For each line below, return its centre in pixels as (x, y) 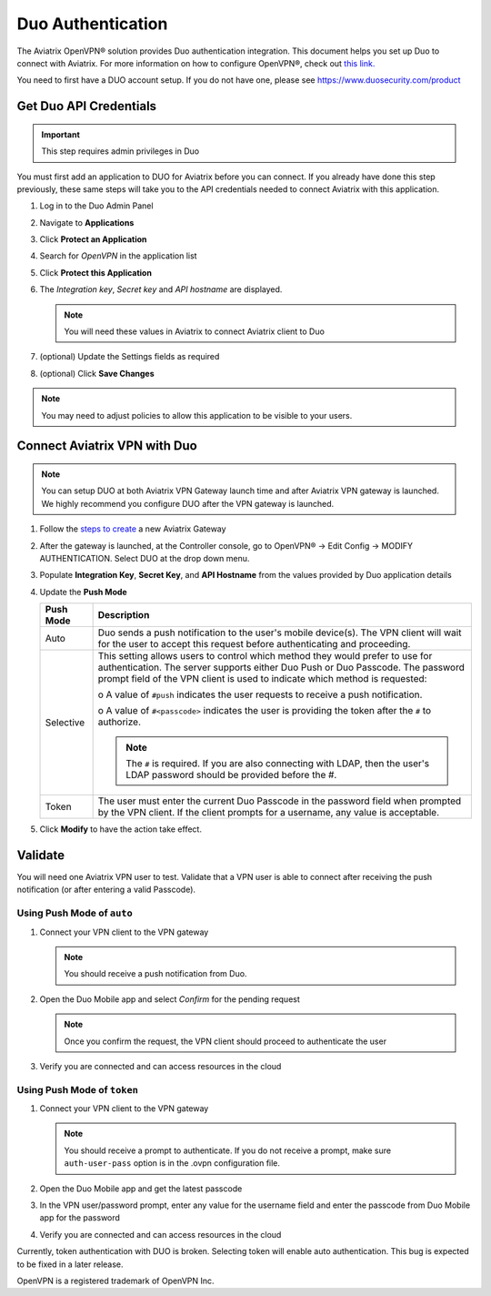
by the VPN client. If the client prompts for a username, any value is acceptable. (269, 813)
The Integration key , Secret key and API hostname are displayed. (161, 289)
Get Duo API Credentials (87, 106)
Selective (65, 723)
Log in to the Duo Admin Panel (96, 206)
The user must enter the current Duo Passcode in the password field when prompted (280, 801)
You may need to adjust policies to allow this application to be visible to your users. (197, 415)
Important (61, 134)
